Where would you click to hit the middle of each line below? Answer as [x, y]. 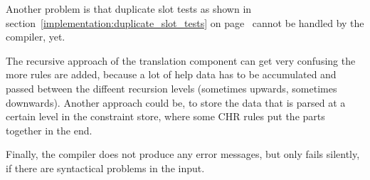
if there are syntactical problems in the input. [105, 168]
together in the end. [49, 130]
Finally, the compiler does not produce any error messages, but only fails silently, [183, 154]
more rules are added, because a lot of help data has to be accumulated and [171, 74]
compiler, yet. [36, 37]
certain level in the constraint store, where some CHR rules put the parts [165, 116]
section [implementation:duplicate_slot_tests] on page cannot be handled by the [185, 22]
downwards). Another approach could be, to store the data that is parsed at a [176, 102]
